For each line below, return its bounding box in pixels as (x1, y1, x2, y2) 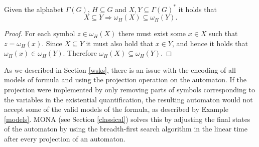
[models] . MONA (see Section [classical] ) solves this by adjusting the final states (4, 113, 250, 124)
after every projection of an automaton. (4, 133, 125, 144)
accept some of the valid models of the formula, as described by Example (4, 104, 228, 114)
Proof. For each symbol (4, 28, 75, 39)
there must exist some (118, 28, 186, 39)
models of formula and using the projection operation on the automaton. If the (4, 74, 246, 85)
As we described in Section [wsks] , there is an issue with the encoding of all (4, 64, 236, 75)
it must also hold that (86, 38, 154, 48)
